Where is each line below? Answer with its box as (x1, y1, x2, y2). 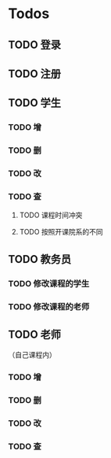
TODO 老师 (8, 328, 61, 342)
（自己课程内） (8, 350, 56, 360)
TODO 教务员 (8, 253, 72, 266)
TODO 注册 (8, 67, 61, 80)
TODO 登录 (8, 38, 61, 51)
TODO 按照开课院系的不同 (19, 227, 103, 237)
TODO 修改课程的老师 (8, 301, 90, 312)
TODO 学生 (8, 96, 61, 110)
